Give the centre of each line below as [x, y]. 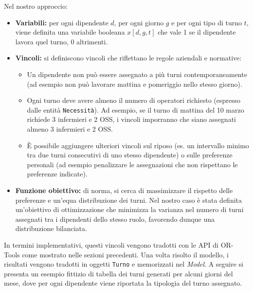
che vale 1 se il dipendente [197, 32]
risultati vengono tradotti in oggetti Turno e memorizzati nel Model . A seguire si [124, 264]
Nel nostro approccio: [36, 6]
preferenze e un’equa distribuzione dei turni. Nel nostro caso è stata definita [129, 200]
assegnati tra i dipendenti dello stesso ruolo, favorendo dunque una [115, 219]
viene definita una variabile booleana [70, 32]
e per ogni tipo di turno [207, 22]
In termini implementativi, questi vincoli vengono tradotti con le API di [111, 244]
